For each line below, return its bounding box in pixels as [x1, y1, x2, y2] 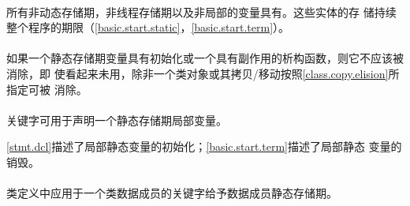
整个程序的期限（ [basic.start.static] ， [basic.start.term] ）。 [6, 19, 290, 36]
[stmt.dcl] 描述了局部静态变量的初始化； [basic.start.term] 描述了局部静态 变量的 [6, 138, 402, 155]
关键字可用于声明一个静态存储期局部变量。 [6, 111, 227, 128]
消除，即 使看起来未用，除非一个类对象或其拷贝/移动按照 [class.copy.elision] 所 [6, 65, 400, 81]
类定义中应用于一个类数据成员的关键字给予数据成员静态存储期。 [6, 185, 337, 201]
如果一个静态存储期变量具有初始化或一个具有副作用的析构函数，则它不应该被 [6, 50, 404, 66]
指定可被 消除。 [6, 81, 88, 97]
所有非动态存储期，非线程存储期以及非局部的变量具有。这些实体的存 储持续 [6, 3, 397, 20]
